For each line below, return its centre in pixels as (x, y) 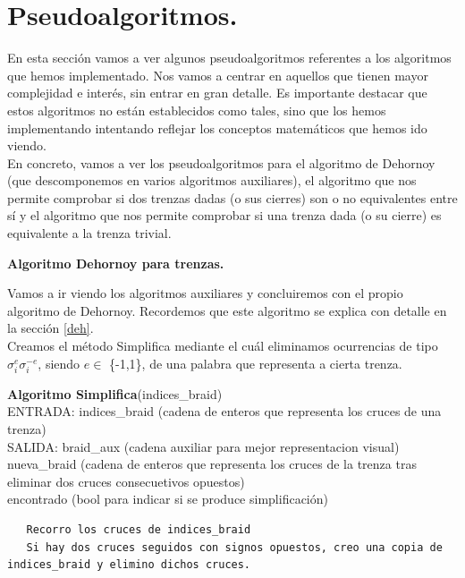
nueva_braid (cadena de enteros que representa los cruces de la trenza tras (212, 464)
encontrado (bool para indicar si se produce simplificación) (168, 499)
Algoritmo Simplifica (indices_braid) (115, 393)
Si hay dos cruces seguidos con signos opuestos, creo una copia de (234, 547)
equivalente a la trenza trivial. (89, 233)
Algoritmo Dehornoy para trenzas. (116, 263)
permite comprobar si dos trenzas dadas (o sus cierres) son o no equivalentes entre (232, 197)
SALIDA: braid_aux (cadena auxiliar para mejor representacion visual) (203, 446)
